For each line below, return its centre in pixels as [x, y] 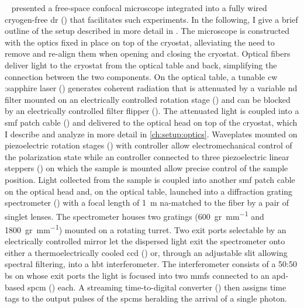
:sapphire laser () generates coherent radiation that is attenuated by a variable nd [151, 88]
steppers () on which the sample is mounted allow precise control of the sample [146, 168]
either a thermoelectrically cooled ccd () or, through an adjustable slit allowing [146, 252]
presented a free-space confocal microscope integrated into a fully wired [139, 8]
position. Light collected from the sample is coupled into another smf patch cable [150, 179]
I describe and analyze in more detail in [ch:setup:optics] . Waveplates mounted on [151, 134]
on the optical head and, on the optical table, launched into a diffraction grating [149, 191]
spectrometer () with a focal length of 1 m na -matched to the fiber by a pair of [147, 203]
